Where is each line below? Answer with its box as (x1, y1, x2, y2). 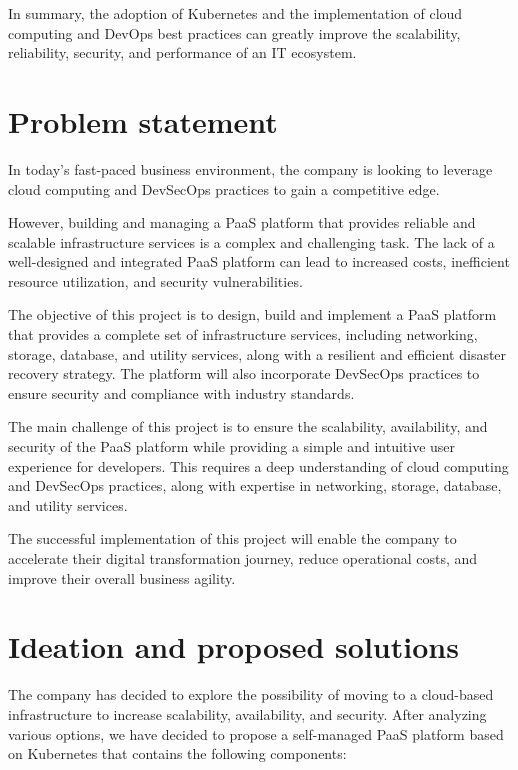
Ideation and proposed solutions (8, 626, 459, 667)
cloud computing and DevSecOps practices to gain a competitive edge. (8, 178, 440, 199)
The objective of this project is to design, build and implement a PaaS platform (8, 304, 497, 325)
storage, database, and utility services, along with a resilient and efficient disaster (8, 343, 507, 364)
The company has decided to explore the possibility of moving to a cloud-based (8, 684, 494, 705)
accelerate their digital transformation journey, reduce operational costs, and (8, 548, 478, 568)
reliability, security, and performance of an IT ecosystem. (8, 42, 357, 63)
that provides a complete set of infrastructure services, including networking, (8, 324, 478, 345)
